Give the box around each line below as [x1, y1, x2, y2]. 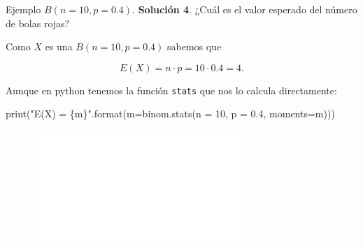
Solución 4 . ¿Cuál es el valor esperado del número [138, 2, 357, 16]
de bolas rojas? [6, 15, 70, 30]
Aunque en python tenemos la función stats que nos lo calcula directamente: [6, 82, 337, 97]
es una [45, 39, 73, 54]
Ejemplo [6, 2, 41, 16]
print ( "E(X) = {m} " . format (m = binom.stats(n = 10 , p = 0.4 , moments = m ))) [6, 106, 335, 121]
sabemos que [167, 39, 222, 54]
